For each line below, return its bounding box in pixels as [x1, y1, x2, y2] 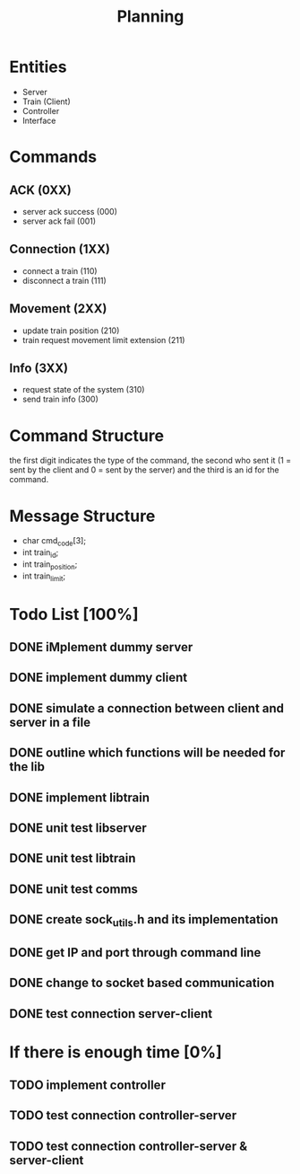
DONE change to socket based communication [9, 975, 275, 991]
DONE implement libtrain [9, 790, 150, 805]
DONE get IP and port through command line [9, 945, 261, 960]
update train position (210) [21, 325, 120, 336]
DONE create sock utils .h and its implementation [9, 912, 279, 930]
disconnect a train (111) [21, 275, 107, 286]
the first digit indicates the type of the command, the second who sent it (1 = [9, 455, 292, 466]
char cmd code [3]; [21, 535, 87, 549]
